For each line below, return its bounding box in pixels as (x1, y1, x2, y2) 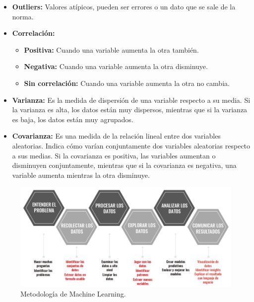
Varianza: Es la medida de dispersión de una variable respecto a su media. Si (12, 94, 251, 105)
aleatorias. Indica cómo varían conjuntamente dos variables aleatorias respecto (12, 140, 251, 151)
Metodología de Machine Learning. (20, 288, 126, 299)
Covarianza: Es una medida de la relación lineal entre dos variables (12, 131, 221, 141)
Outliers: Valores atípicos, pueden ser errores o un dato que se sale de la (12, 1, 236, 11)
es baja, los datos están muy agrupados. (12, 114, 133, 124)
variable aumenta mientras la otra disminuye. (12, 169, 150, 180)
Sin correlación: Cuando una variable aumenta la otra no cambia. (24, 77, 230, 88)
